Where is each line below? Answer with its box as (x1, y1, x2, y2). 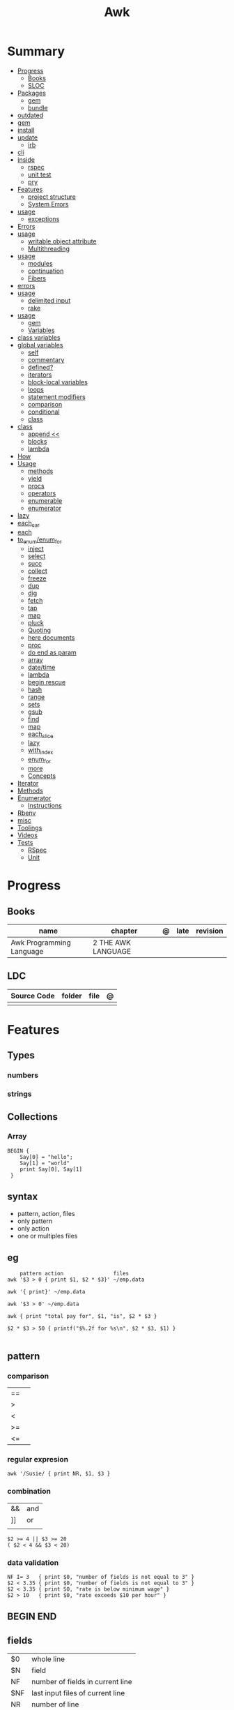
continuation (27, 267, 64, 275)
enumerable (27, 496, 63, 504)
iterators (27, 370, 52, 379)
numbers (7, 1070, 39, 1080)
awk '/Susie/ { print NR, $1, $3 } (7, 1470, 111, 1478)
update (17, 133, 38, 142)
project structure (27, 193, 77, 201)
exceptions (27, 214, 60, 223)
